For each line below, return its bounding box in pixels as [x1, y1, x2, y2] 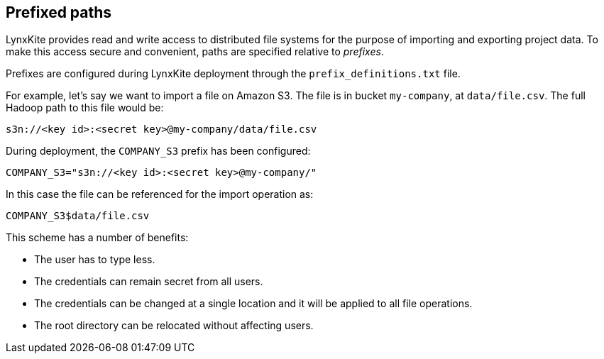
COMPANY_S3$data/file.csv [6, 210, 150, 222]
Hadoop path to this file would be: [6, 101, 164, 114]
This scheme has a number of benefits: [6, 231, 189, 244]
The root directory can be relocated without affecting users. [34, 319, 314, 332]
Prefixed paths [6, 4, 112, 21]
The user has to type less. [34, 253, 155, 266]
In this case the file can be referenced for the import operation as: [6, 188, 314, 201]
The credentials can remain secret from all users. [34, 275, 263, 288]
